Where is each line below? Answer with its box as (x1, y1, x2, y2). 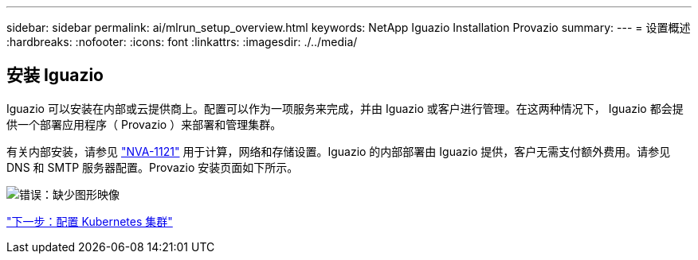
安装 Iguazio (6, 65, 104, 86)
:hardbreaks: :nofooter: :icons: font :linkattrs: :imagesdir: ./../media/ (6, 35, 358, 49)
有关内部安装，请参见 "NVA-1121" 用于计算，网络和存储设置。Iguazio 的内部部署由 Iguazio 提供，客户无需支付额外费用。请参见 (6, 144, 671, 158)
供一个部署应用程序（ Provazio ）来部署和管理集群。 (6, 117, 282, 131)
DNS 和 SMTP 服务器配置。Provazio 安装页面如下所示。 (6, 160, 299, 174)
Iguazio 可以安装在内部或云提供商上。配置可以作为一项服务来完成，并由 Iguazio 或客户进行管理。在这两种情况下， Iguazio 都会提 (6, 101, 684, 115)
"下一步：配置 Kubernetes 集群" (6, 214, 173, 228)
